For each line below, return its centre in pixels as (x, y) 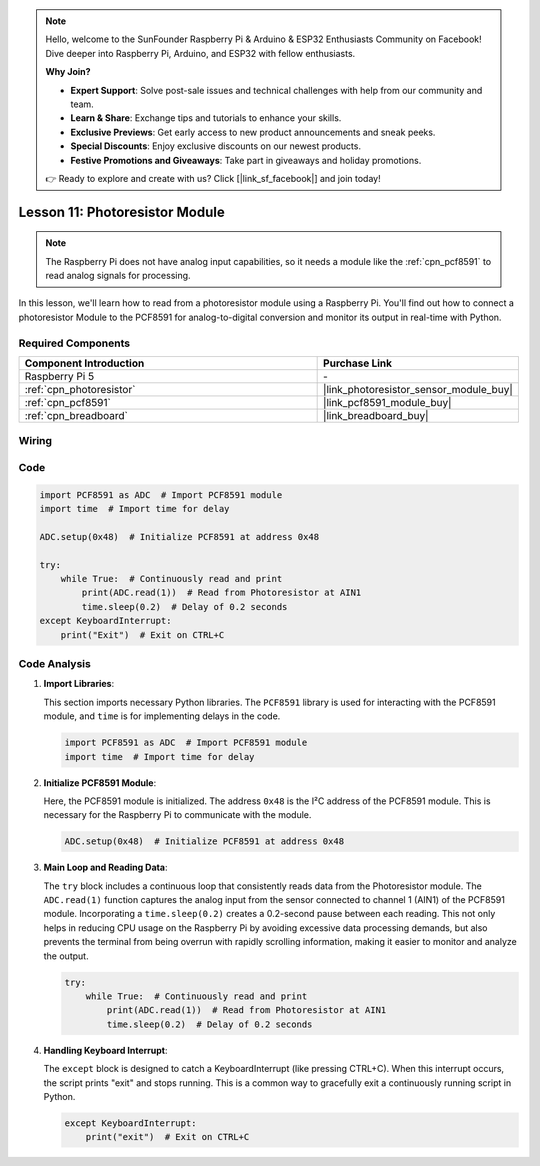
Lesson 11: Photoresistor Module (121, 211)
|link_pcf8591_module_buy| (387, 403)
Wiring (35, 441)
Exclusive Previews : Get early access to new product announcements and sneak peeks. (253, 132)
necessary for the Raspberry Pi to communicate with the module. (177, 815)
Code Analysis (55, 663)
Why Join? (68, 72)
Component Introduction (84, 363)
